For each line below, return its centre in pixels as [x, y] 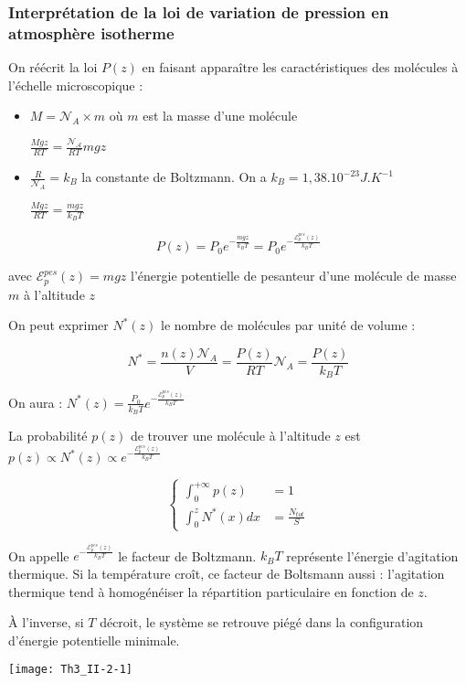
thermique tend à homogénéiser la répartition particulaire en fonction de [211, 591]
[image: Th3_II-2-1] [71, 670]
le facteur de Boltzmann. [187, 555]
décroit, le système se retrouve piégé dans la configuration [262, 622]
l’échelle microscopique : [76, 85]
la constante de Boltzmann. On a [174, 177]
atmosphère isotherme [91, 32]
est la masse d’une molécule [220, 116]
